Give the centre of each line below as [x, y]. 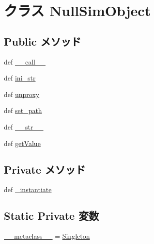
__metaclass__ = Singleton [47, 236]
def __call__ [25, 61]
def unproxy [22, 94]
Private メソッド [45, 169]
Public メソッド [43, 41]
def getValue [22, 143]
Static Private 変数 [52, 216]
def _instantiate [28, 189]
